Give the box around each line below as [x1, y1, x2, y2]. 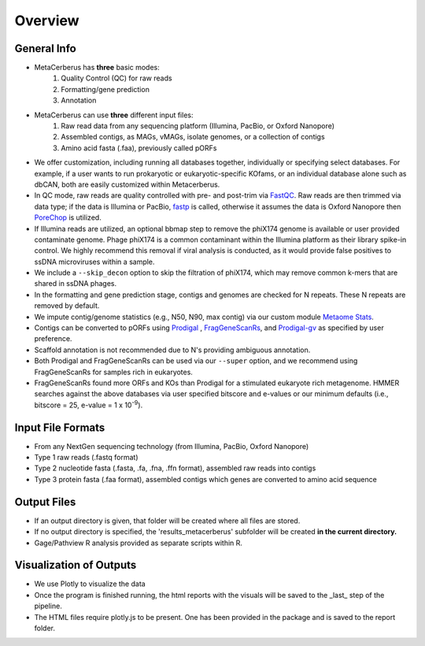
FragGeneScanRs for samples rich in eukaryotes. [34, 367, 193, 377]
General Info [14, 42, 76, 55]
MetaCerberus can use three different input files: [34, 110, 194, 120]
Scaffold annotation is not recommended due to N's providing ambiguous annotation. [34, 345, 311, 355]
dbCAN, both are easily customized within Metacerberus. [34, 180, 220, 189]
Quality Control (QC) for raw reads [61, 73, 172, 83]
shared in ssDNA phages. [34, 279, 117, 288]
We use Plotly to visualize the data [34, 579, 146, 588]
